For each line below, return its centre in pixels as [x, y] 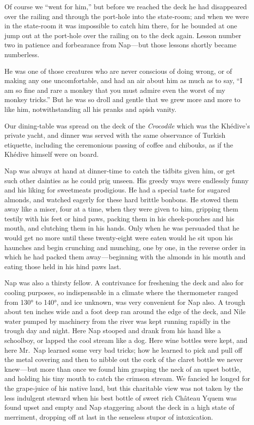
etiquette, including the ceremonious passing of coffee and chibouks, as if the [119, 144]
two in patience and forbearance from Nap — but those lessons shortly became [120, 45]
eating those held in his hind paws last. [63, 266]
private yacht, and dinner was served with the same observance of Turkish [115, 135]
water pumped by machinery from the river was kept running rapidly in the [117, 321]
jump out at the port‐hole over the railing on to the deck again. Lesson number [123, 35]
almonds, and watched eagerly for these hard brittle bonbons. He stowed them [121, 199]
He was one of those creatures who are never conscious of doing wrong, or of [118, 71]
